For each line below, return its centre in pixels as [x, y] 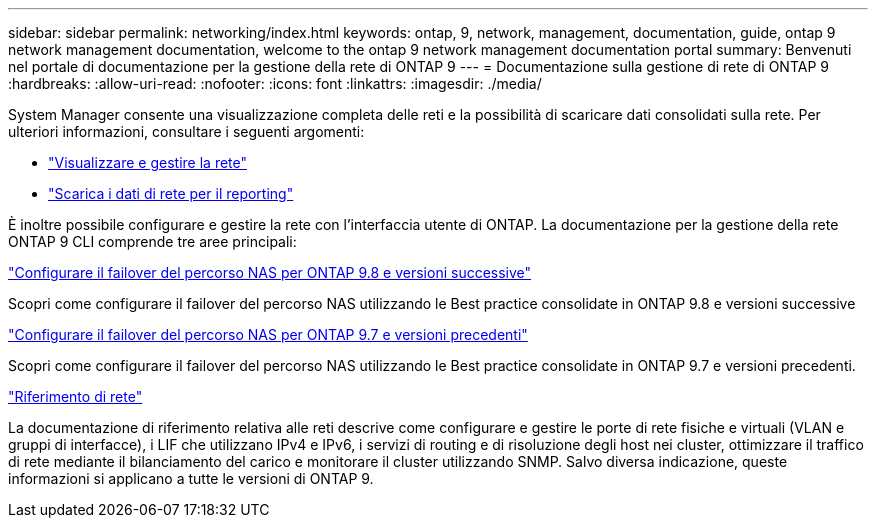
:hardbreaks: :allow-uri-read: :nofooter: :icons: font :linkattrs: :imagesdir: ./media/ [275, 83]
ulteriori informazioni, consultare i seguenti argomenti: [186, 131]
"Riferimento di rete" [75, 396]
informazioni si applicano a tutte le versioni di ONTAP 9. [191, 478]
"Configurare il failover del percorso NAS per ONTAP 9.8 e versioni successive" [270, 272]
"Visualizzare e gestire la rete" [148, 162]
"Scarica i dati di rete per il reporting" [171, 193]
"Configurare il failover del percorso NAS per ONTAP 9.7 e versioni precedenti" [268, 334]
